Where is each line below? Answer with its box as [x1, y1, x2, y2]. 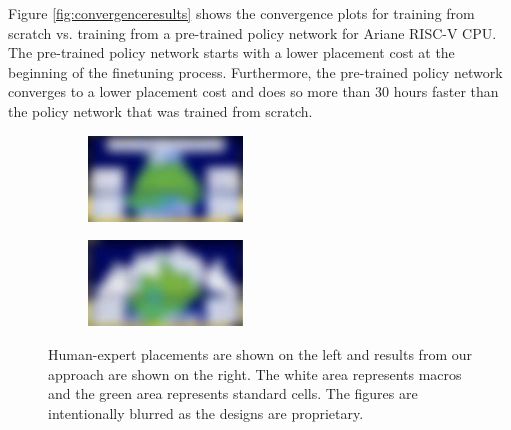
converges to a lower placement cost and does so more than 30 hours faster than [8, 81, 499, 102]
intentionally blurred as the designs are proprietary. [48, 402, 364, 423]
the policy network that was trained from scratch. [8, 100, 313, 121]
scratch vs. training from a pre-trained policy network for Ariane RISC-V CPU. [8, 22, 497, 43]
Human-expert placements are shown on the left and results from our [48, 343, 472, 364]
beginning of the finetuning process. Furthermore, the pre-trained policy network [8, 61, 503, 82]
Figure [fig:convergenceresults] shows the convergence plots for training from [8, 3, 475, 23]
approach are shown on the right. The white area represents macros [48, 363, 462, 384]
